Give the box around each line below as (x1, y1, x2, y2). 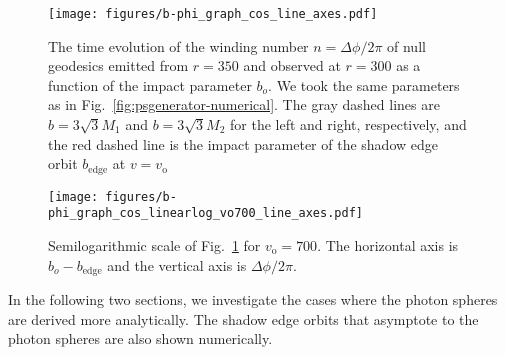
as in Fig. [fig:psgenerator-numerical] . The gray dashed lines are (48, 94, 440, 115)
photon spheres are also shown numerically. (8, 328, 273, 349)
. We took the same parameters (268, 74, 460, 95)
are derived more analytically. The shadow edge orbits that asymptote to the (8, 308, 479, 329)
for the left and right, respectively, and (230, 114, 467, 135)
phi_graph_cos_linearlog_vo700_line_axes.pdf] (48, 206, 363, 221)
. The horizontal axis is (317, 234, 459, 255)
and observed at (243, 55, 341, 76)
